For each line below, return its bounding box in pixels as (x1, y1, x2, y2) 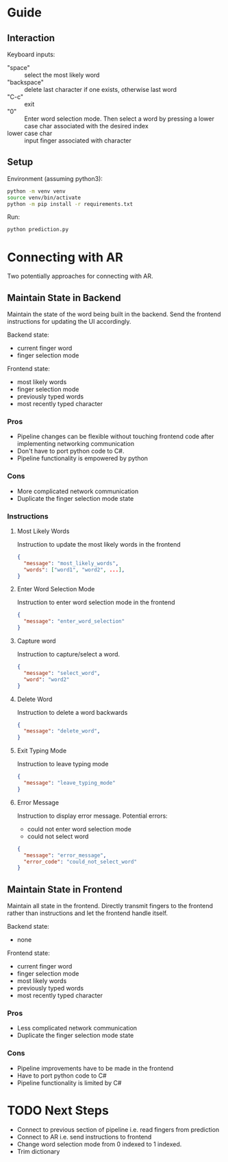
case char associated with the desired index (24, 122, 149, 130)
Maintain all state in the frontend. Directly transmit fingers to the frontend (7, 902, 214, 910)
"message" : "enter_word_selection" (23, 618, 125, 625)
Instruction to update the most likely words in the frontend (16, 540, 181, 548)
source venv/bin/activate (7, 194, 81, 201)
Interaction (7, 32, 55, 44)
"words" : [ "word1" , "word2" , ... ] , (23, 566, 125, 573)
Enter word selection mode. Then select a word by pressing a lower (24, 115, 214, 123)
